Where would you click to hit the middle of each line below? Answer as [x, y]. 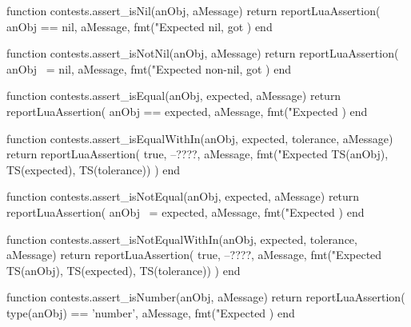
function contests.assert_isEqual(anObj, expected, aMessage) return [174, 96]
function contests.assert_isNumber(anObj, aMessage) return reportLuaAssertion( [206, 297]
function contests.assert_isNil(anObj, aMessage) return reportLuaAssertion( [194, 10]
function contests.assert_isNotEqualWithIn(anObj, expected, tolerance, [182, 239]
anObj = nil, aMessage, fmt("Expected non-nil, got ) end [149, 68]
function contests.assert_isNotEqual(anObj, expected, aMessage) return [183, 196]
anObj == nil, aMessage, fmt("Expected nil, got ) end [140, 26]
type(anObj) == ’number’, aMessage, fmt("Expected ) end [151, 312]
